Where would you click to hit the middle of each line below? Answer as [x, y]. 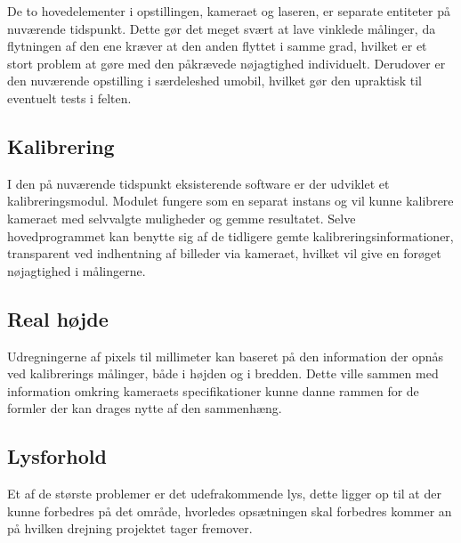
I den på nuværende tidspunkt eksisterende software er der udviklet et [198, 183]
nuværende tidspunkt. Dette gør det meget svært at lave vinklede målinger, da [222, 28]
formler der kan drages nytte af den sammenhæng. [145, 408]
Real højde [58, 318]
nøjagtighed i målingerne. [77, 270]
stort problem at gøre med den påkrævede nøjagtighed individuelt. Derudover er [226, 63]
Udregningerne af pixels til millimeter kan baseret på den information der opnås [226, 356]
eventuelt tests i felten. [69, 97]
